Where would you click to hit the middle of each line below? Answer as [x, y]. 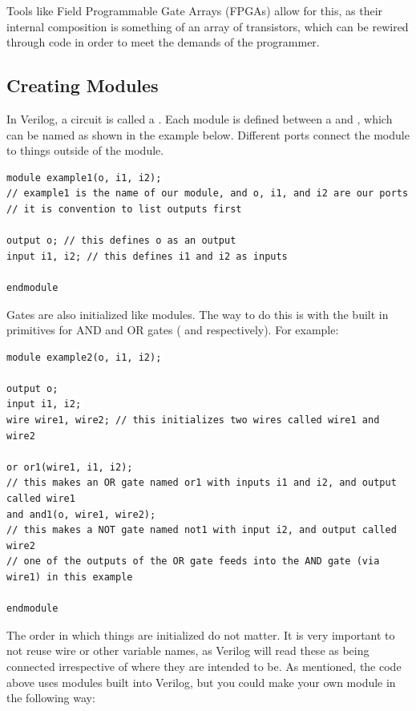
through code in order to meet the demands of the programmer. [163, 42]
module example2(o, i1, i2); [84, 357]
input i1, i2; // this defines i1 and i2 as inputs [147, 256]
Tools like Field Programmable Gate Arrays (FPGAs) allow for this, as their [195, 10]
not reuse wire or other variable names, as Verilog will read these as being [188, 650]
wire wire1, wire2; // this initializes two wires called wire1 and [193, 420]
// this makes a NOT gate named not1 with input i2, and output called [202, 530]
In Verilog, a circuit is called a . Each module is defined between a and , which [200, 118]
